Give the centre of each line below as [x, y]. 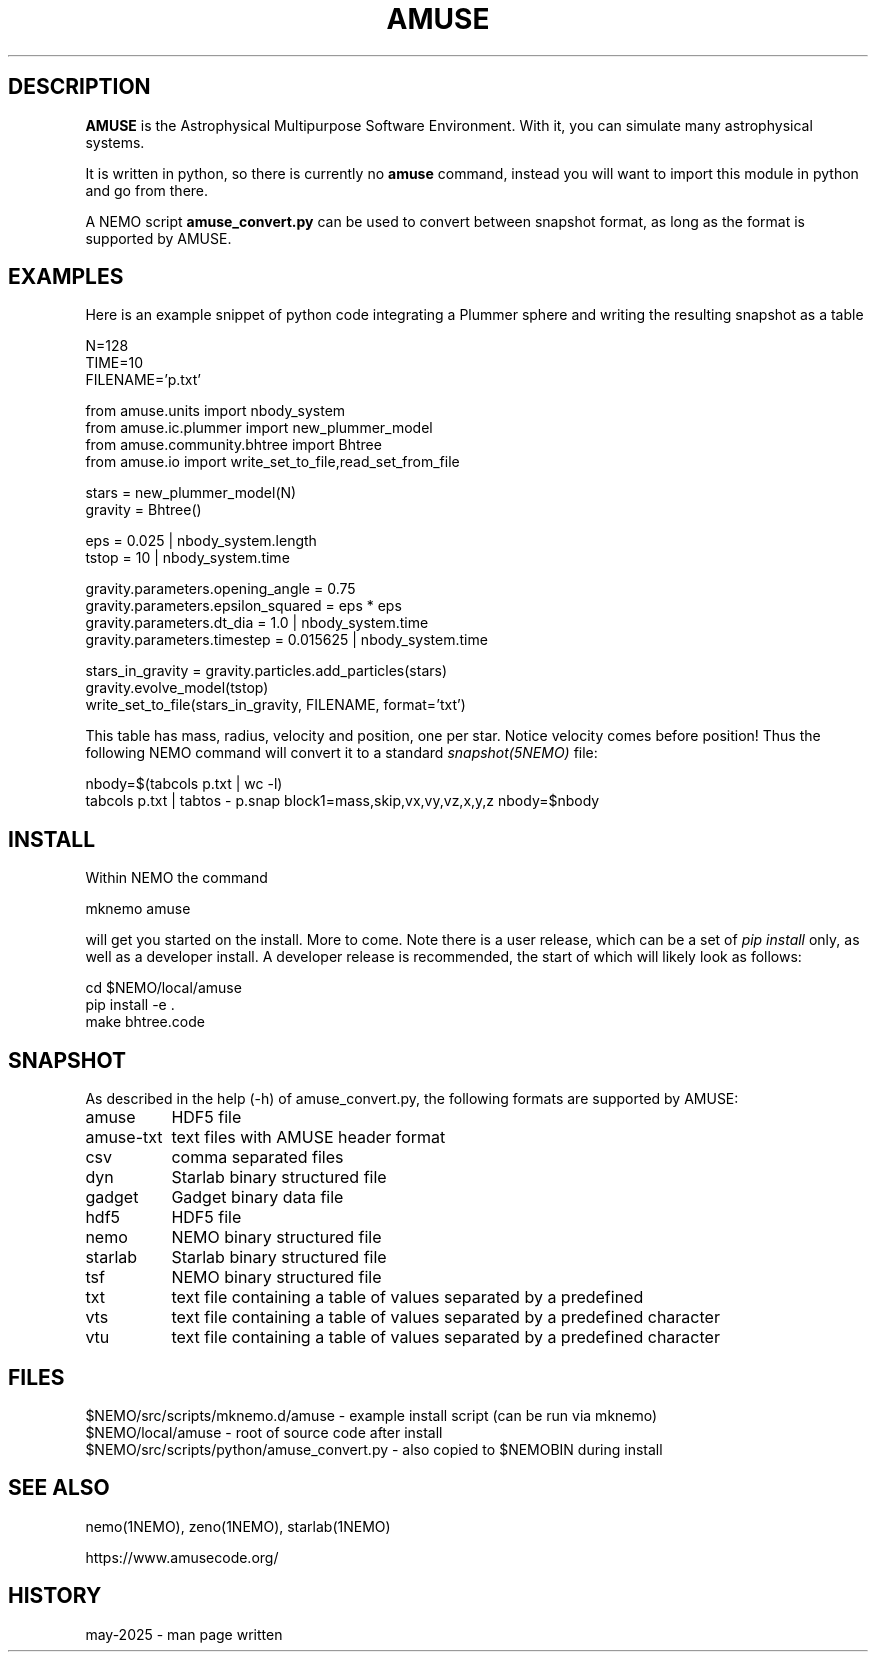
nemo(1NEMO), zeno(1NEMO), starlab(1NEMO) [238, 1526]
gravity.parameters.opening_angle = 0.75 [220, 589]
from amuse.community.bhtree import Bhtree [233, 445]
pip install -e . [130, 1005]
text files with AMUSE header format [308, 1137]
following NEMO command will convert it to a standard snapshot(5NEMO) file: [341, 753]
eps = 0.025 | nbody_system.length [201, 541]
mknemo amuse [138, 909]
